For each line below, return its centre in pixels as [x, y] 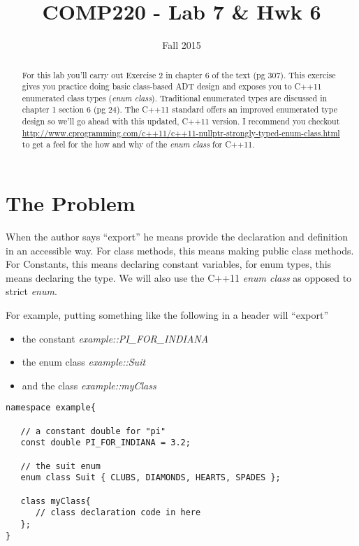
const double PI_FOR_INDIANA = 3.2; [105, 443]
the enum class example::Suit [84, 362]
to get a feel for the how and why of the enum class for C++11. [138, 144]
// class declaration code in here [118, 513]
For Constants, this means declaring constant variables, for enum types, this [169, 264]
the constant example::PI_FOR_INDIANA [115, 338]
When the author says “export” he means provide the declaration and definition [177, 237]
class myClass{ [56, 501]
